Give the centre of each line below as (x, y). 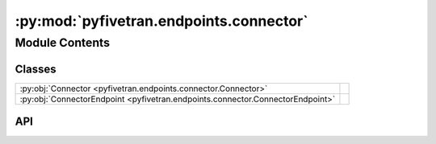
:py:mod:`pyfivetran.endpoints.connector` (161, 21)
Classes (36, 69)
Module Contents (63, 43)
